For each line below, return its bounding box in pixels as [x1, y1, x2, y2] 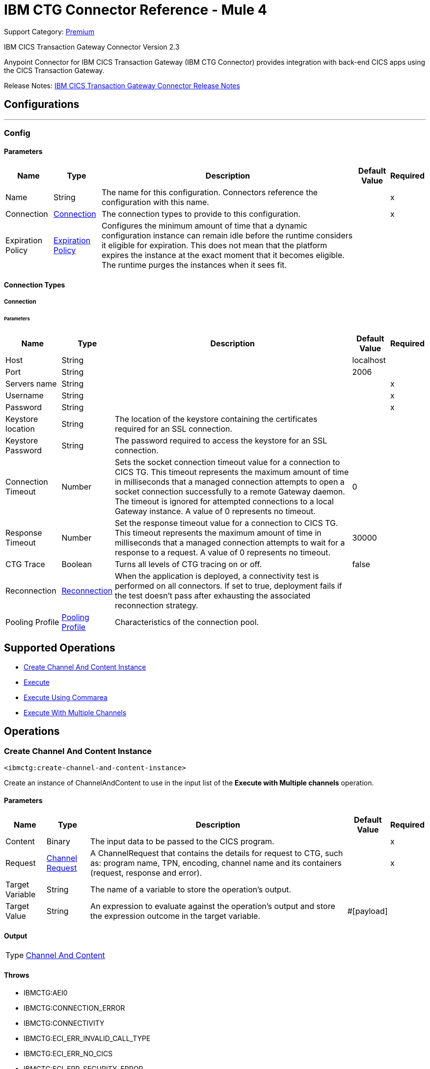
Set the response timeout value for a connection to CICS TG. [114, 518, 338, 528]
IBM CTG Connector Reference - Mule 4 [4, 1, 267, 18]
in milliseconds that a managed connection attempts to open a [114, 476, 345, 487]
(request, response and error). [90, 868, 202, 878]
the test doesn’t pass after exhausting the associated [114, 590, 311, 600]
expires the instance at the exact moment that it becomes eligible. [101, 250, 345, 261]
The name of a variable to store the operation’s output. [90, 885, 292, 895]
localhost [352, 355, 386, 365]
